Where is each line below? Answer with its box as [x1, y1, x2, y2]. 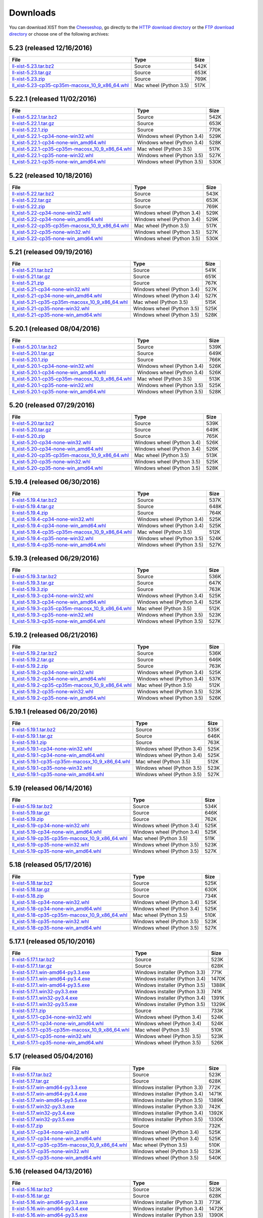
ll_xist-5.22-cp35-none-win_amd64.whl [12, 235, 103, 242]
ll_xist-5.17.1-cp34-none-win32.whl [12, 1014, 92, 1021]
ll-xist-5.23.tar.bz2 [12, 62, 55, 69]
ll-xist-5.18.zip [12, 892, 44, 899]
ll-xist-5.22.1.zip [12, 127, 48, 133]
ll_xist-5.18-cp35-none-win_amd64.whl [12, 924, 102, 931]
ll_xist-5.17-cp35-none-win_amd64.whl [12, 1154, 101, 1161]
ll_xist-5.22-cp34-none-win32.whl [12, 209, 91, 216]
